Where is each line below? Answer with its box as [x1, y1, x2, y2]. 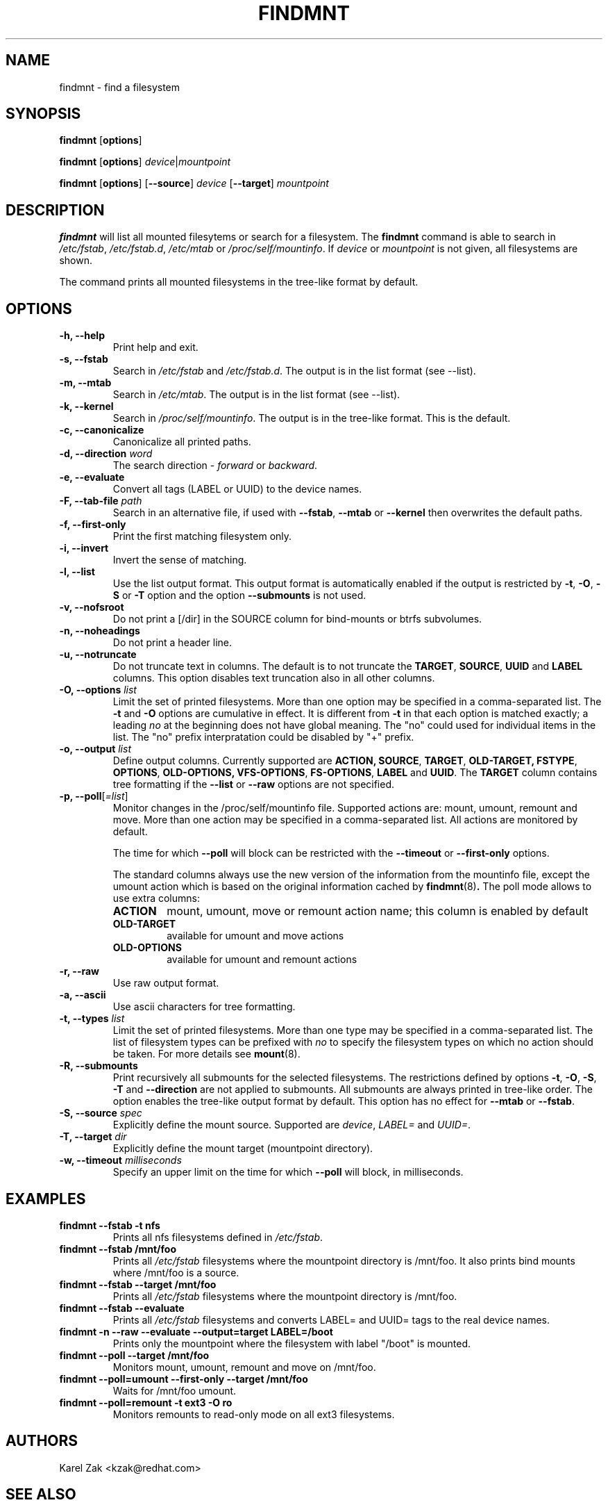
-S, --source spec [59, 1107, 142, 1119]
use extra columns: [112, 892, 200, 905]
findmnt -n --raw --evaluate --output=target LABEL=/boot [59, 1325, 333, 1338]
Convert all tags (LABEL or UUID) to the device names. [112, 483, 362, 495]
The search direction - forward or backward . [112, 459, 318, 472]
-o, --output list [59, 743, 131, 755]
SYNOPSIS [6, 105, 81, 123]
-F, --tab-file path [59, 495, 142, 507]
